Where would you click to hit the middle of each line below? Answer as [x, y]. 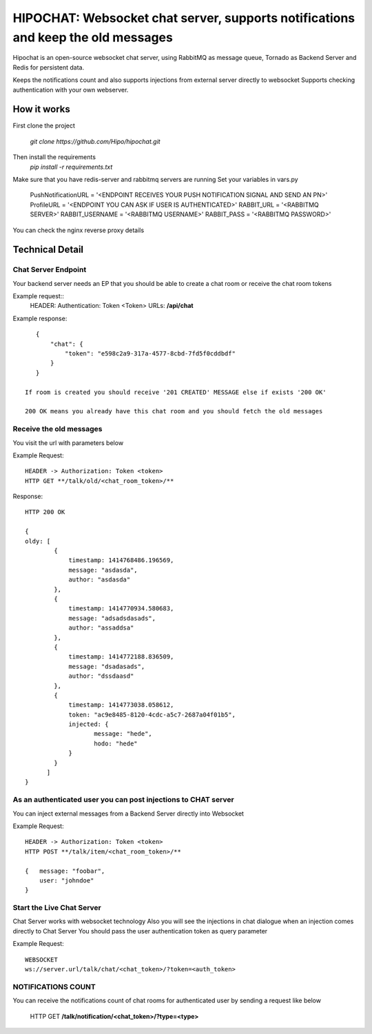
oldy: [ [38, 541]
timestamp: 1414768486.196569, [121, 560]
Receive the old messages [58, 429]
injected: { [89, 724]
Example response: [40, 318]
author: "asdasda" [100, 580]
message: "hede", [123, 734]
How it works [41, 109]
